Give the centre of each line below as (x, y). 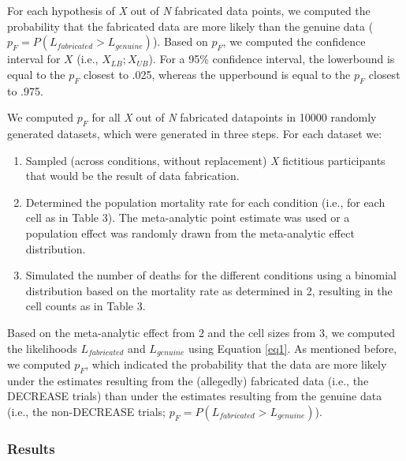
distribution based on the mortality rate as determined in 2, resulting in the (209, 290)
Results (31, 448)
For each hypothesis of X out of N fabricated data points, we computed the (189, 10)
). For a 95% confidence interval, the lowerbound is (272, 59)
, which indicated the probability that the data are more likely (236, 364)
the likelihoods (42, 348)
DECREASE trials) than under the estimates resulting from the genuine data (195, 396)
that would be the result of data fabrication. (132, 176)
